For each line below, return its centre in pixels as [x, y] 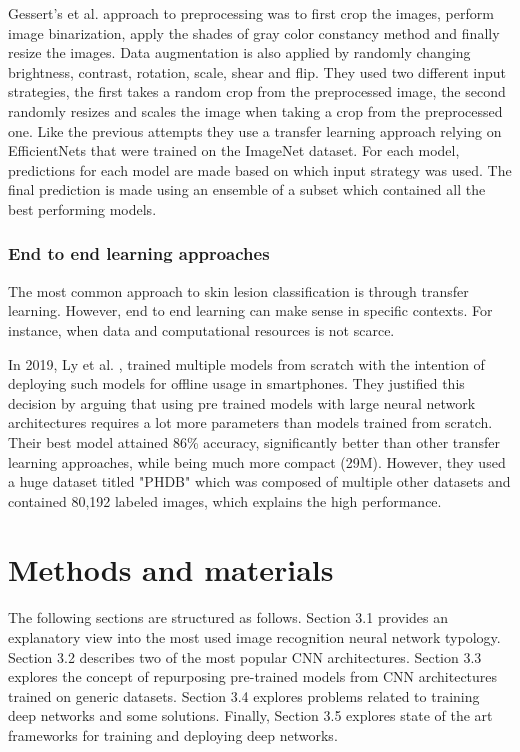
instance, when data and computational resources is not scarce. [201, 329]
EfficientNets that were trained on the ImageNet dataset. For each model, [234, 150]
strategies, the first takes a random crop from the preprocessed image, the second [257, 91]
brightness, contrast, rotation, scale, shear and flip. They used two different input [257, 71]
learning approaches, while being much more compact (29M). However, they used [257, 461]
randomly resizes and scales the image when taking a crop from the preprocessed [255, 110]
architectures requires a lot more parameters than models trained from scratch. [250, 422]
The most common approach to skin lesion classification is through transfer [238, 290]
